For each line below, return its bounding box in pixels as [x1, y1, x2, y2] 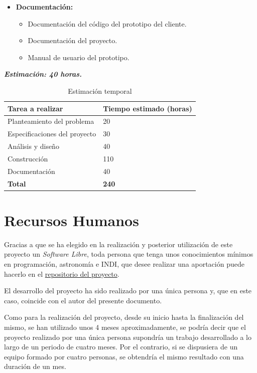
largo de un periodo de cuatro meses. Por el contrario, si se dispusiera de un [4, 341, 238, 352]
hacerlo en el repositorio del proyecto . [4, 268, 119, 279]
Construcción [8, 153, 48, 163]
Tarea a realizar [8, 103, 63, 113]
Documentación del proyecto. [28, 35, 117, 46]
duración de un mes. [4, 361, 66, 371]
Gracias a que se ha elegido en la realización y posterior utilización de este [4, 239, 233, 249]
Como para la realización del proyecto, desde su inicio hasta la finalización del [4, 312, 244, 322]
